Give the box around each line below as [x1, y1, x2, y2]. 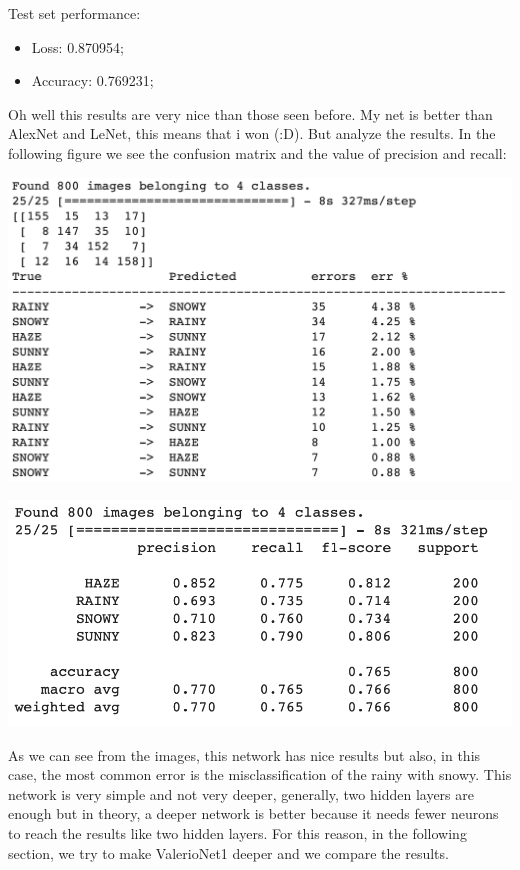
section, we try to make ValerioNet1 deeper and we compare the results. [8, 842, 449, 863]
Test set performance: [8, 3, 141, 23]
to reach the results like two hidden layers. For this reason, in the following [8, 823, 467, 844]
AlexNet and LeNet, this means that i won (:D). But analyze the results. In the [8, 123, 496, 144]
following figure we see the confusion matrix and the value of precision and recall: [8, 142, 507, 163]
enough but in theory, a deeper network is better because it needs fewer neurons [8, 803, 499, 824]
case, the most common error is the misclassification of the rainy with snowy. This [8, 764, 512, 785]
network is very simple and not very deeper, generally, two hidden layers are [8, 783, 474, 804]
